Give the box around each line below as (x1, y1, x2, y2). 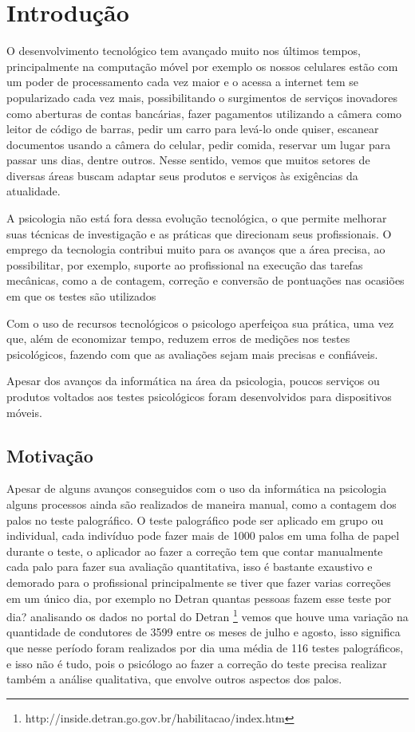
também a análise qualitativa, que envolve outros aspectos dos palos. (6, 671, 342, 687)
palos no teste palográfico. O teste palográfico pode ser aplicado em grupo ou (6, 511, 384, 528)
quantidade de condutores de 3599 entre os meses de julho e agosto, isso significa (6, 624, 401, 640)
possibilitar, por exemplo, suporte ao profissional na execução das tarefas (6, 256, 363, 273)
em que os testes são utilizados (6, 288, 156, 305)
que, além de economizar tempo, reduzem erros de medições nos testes (6, 330, 350, 347)
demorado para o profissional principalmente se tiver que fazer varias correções (6, 573, 391, 590)
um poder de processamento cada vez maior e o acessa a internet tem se (6, 73, 359, 90)
